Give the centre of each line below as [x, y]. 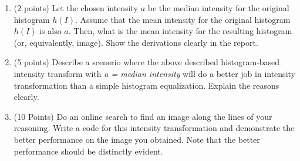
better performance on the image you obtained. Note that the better [137, 139]
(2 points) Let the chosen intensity [76, 8]
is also [50, 31]
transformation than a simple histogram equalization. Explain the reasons [146, 85]
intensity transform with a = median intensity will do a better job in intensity [154, 73]
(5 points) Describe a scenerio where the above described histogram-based [147, 62]
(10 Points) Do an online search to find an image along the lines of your [143, 116]
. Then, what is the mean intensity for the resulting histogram [180, 31]
